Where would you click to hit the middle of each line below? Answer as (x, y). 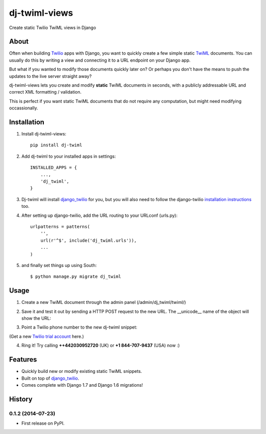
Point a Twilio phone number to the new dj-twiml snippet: (79, 327)
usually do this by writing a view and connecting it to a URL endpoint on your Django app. (100, 60)
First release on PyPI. (43, 423)
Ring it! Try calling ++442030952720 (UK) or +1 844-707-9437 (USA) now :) (100, 345)
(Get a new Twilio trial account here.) (47, 336)
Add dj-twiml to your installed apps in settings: (68, 156)
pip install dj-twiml (56, 145)
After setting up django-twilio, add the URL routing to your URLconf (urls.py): (100, 215)
